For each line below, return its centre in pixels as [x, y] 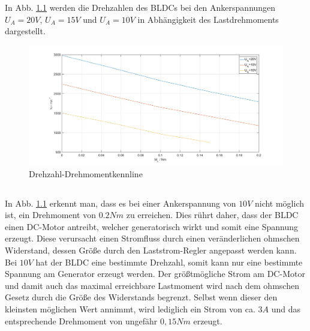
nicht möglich [279, 203]
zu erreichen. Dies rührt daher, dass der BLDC [212, 215]
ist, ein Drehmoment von [50, 215]
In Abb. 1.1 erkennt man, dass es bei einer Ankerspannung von [121, 203]
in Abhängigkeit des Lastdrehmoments [208, 19]
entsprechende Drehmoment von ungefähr [81, 320]
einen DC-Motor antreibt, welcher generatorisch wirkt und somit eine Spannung [152, 226]
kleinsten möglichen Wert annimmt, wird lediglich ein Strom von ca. [130, 309]
